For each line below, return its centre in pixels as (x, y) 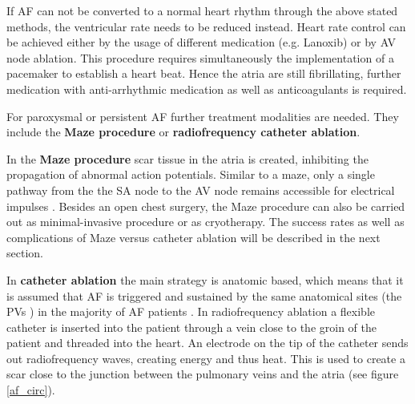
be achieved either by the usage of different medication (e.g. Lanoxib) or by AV (201, 42)
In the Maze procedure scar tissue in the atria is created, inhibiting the (187, 158)
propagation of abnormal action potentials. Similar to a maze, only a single (191, 174)
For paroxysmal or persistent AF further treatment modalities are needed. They (203, 116)
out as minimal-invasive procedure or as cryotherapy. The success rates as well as (205, 222)
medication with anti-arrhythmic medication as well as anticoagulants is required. (207, 89)
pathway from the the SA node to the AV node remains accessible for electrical (201, 190)
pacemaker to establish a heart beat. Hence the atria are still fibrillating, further (204, 73)
